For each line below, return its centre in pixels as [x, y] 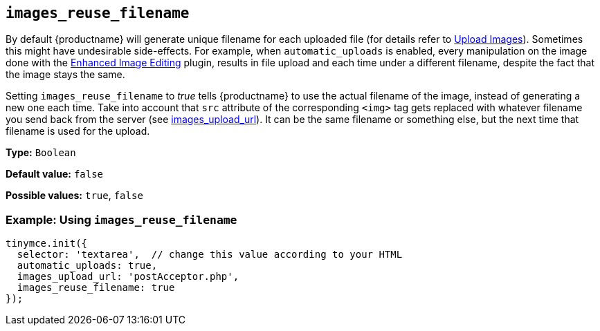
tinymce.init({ [47, 244]
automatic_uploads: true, [87, 266]
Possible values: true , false [74, 196]
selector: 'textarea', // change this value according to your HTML [210, 255]
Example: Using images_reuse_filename [121, 219]
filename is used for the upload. [78, 131]
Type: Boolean [41, 153]
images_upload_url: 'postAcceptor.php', [128, 277]
